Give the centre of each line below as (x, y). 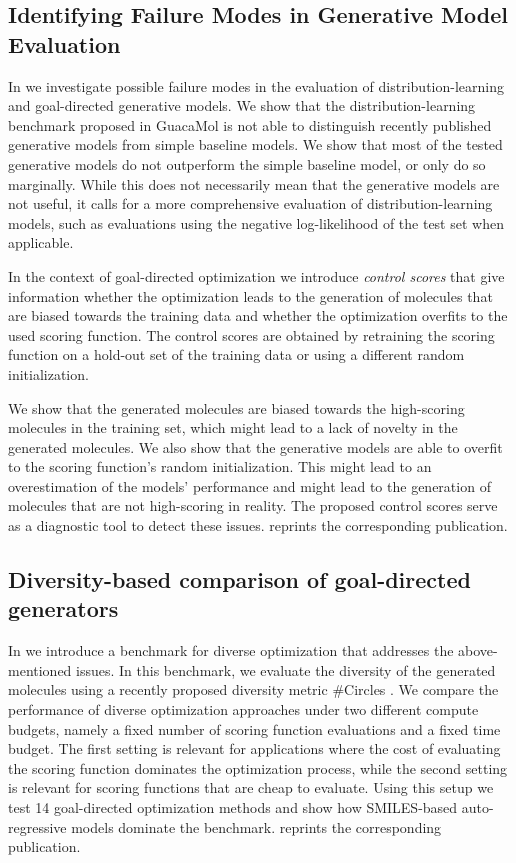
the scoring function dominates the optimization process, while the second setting (258, 767)
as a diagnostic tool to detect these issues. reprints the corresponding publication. (258, 525)
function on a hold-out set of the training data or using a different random (236, 354)
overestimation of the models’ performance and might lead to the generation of (249, 485)
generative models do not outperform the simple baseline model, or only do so (247, 163)
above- (478, 650)
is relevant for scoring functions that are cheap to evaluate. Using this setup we (251, 787)
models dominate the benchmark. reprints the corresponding (256, 826)
